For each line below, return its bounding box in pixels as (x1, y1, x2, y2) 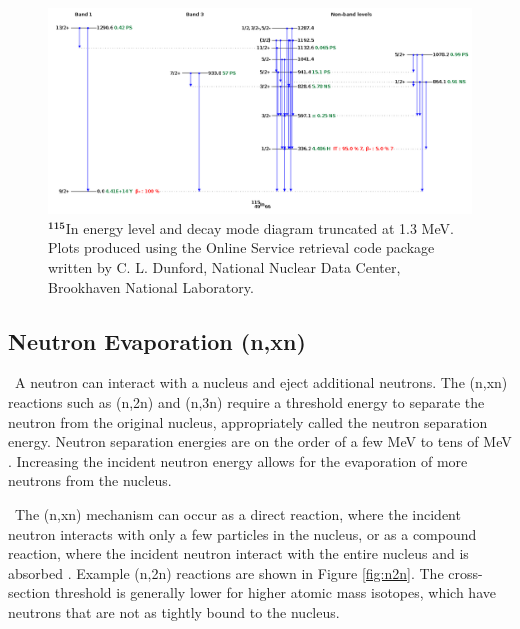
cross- (448, 562, 483, 583)
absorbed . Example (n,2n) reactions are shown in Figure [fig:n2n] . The (8, 562, 444, 583)
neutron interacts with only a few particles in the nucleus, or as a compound (8, 523, 477, 544)
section (8, 582, 51, 603)
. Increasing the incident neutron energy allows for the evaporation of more (8, 450, 468, 471)
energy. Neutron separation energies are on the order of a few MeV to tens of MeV (8, 431, 512, 452)
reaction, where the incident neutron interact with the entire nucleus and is (8, 543, 469, 564)
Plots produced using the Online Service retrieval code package (48, 237, 435, 258)
